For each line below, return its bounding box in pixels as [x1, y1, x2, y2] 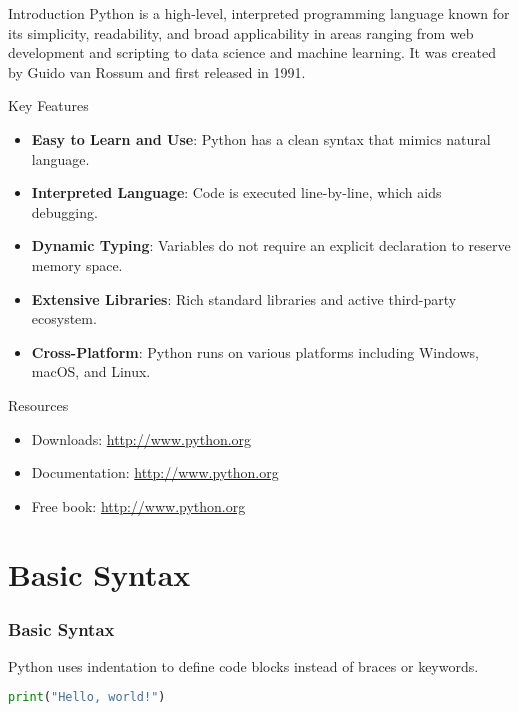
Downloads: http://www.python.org [31, 428, 252, 449]
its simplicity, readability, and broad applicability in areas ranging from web [8, 22, 474, 43]
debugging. [31, 201, 98, 222]
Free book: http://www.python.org [31, 495, 246, 516]
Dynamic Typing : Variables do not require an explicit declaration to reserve [31, 235, 511, 256]
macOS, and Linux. [31, 361, 151, 382]
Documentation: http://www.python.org [31, 462, 279, 483]
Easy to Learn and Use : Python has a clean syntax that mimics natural [31, 128, 491, 149]
